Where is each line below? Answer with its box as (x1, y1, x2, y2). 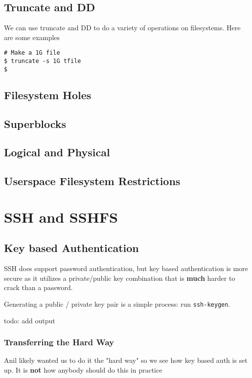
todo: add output (4, 315, 55, 325)
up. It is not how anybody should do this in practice (4, 364, 162, 375)
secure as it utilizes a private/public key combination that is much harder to (4, 273, 235, 283)
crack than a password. (4, 282, 73, 293)
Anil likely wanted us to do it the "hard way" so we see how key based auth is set (4, 355, 248, 365)
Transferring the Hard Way (4, 336, 114, 348)
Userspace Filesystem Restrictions (4, 173, 181, 189)
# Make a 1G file (4, 49, 60, 57)
